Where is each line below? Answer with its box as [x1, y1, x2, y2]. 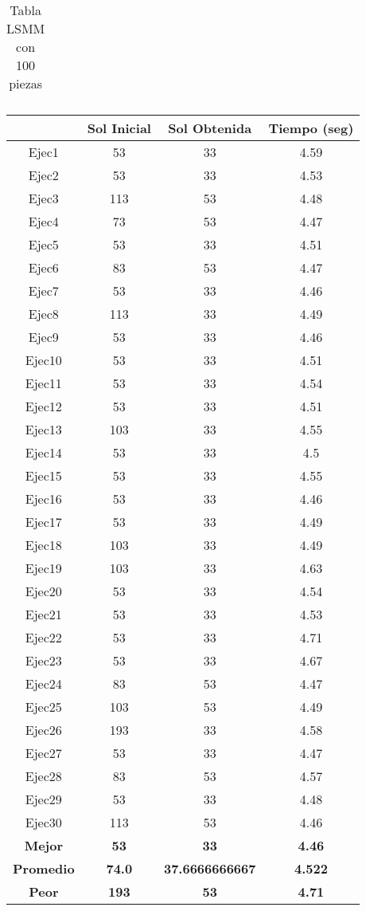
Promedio [13, 859, 75, 878]
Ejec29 [25, 790, 62, 808]
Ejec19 [25, 559, 62, 577]
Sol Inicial [87, 119, 151, 137]
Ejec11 [25, 374, 62, 392]
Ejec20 [25, 582, 62, 600]
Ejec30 [25, 813, 62, 831]
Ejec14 [25, 443, 62, 461]
